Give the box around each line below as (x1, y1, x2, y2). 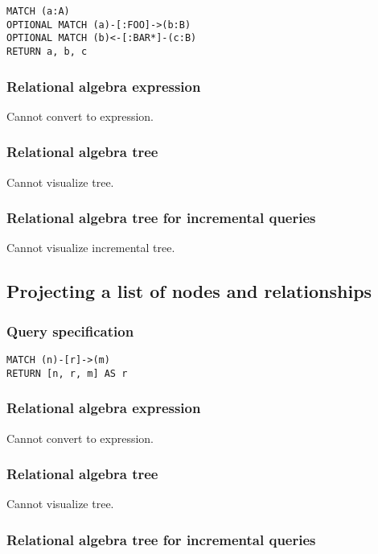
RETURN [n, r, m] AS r (6, 367, 128, 379)
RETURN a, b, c (6, 45, 88, 57)
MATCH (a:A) (6, 6, 70, 17)
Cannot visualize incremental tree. (6, 239, 175, 256)
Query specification (6, 320, 134, 341)
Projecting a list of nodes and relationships (6, 279, 372, 304)
